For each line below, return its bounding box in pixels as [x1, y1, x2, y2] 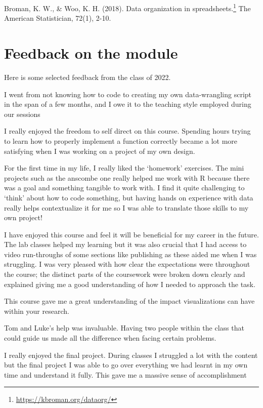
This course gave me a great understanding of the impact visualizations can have [4, 296, 255, 306]
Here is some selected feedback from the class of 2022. [4, 71, 171, 82]
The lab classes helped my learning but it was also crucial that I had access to [4, 239, 247, 250]
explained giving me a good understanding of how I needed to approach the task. [4, 278, 255, 289]
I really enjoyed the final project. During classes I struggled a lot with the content [4, 349, 258, 360]
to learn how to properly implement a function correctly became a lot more [4, 135, 238, 146]
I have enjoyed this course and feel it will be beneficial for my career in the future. [4, 229, 259, 239]
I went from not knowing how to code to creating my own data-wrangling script [4, 89, 252, 99]
